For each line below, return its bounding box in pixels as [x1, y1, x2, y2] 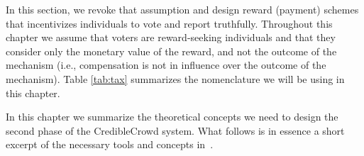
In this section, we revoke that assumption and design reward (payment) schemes [6, 2, 359, 16]
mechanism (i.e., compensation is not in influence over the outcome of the [6, 57, 326, 72]
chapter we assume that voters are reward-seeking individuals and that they [6, 30, 336, 45]
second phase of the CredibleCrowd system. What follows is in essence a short [6, 123, 345, 138]
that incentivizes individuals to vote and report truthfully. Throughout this [6, 16, 333, 30]
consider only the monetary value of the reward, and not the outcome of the [6, 43, 337, 58]
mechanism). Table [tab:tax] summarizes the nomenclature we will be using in [6, 71, 345, 86]
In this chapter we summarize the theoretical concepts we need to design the [6, 109, 338, 124]
